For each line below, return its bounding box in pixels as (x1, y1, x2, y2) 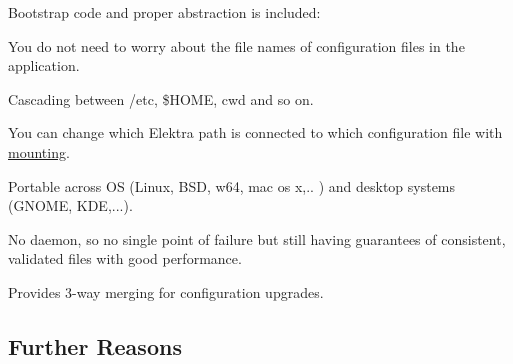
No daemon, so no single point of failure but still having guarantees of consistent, (8, 228, 506, 249)
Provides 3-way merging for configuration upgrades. (8, 281, 324, 302)
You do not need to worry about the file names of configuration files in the (8, 35, 465, 56)
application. (8, 55, 80, 76)
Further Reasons (8, 330, 182, 361)
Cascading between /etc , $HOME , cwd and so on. (8, 88, 314, 109)
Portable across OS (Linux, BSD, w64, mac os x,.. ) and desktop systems (8, 175, 456, 196)
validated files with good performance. (8, 248, 242, 269)
